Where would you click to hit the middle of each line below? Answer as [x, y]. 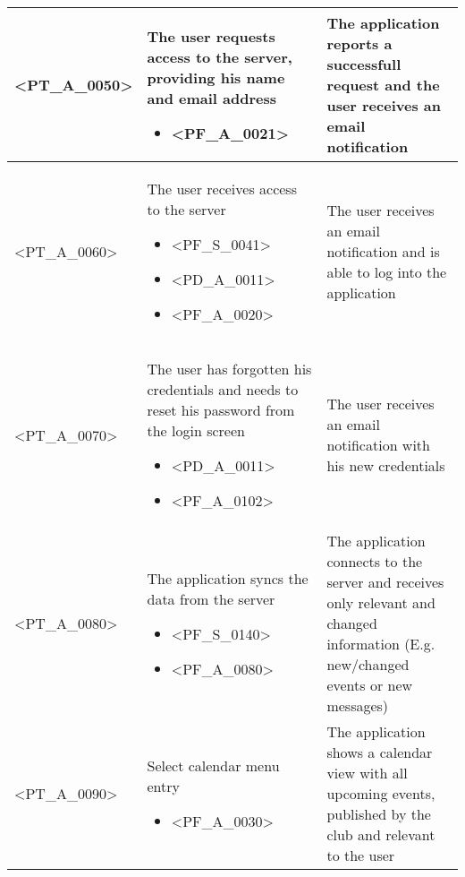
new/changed [368, 664]
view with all [367, 773]
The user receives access [222, 189]
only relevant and [381, 602]
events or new [370, 685]
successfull [364, 64]
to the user [361, 855]
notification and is [383, 251]
